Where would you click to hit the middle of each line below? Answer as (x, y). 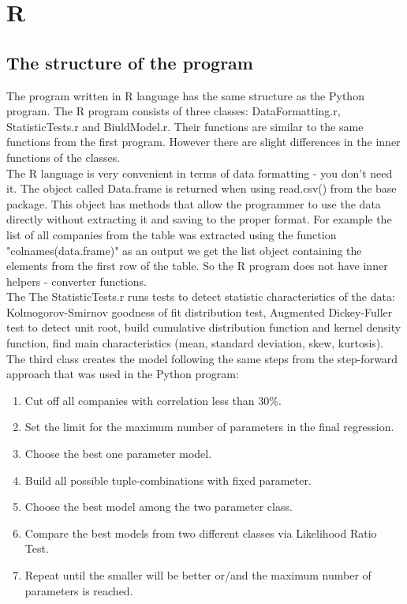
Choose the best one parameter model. (118, 454)
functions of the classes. (63, 157)
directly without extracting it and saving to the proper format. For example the (199, 219)
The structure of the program (130, 62)
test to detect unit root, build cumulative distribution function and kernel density (204, 327)
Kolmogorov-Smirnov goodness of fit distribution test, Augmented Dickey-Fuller (200, 311)
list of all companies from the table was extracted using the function (172, 234)
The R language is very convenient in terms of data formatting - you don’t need (200, 173)
